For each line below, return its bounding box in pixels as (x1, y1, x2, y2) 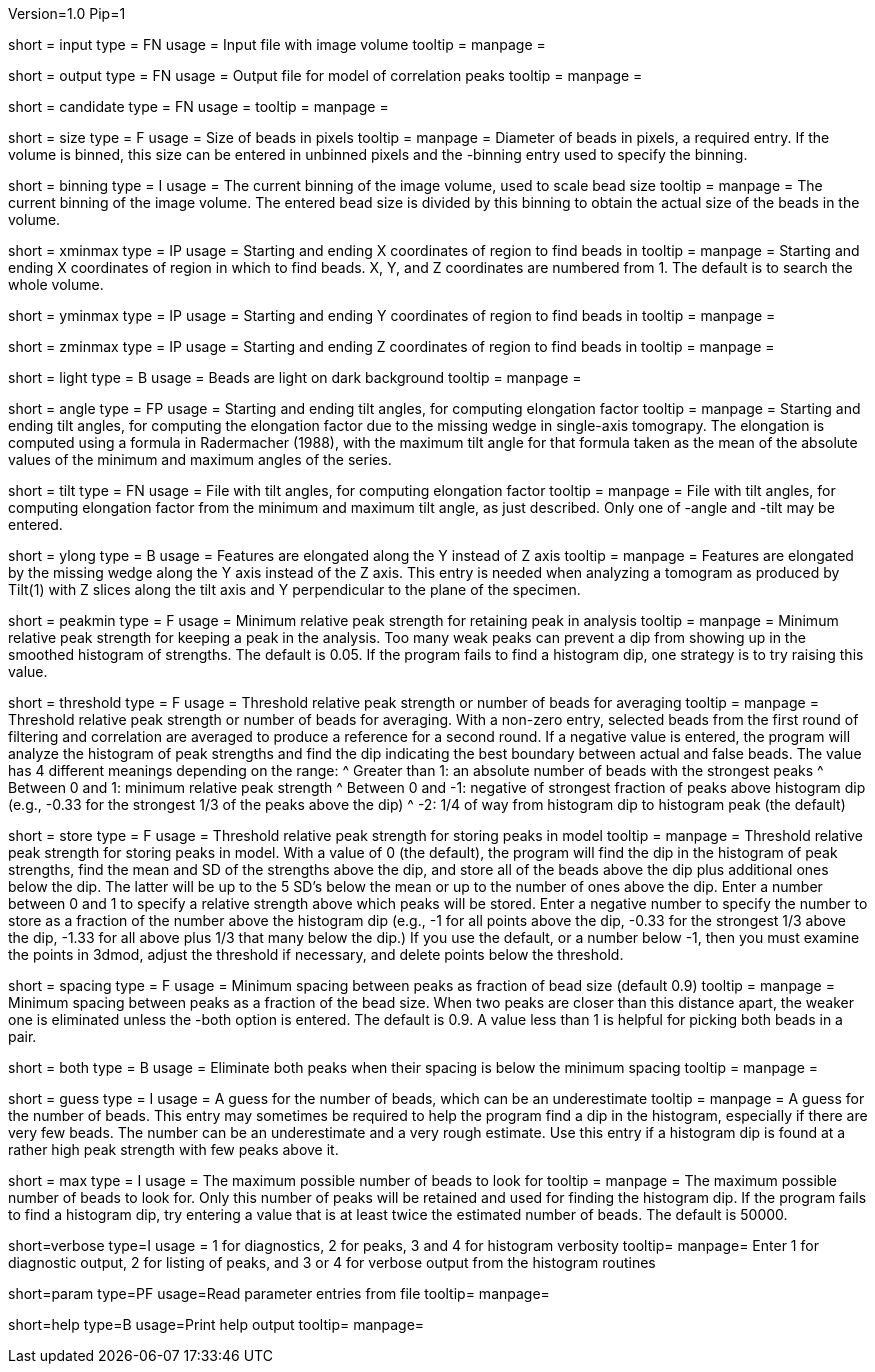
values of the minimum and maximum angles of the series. (8, 451, 392, 468)
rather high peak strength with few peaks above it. (8, 1141, 339, 1158)
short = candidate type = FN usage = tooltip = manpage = (8, 98, 389, 115)
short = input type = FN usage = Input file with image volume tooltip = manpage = (8, 36, 546, 53)
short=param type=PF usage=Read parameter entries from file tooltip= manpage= (8, 1285, 550, 1302)
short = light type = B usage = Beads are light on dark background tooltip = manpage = (8, 369, 582, 386)
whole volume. (8, 276, 104, 293)
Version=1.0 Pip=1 (8, 5, 126, 22)
